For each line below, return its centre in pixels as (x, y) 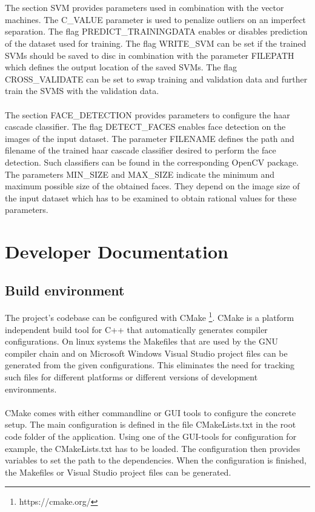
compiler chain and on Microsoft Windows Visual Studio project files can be (146, 353)
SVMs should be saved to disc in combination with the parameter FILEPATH (150, 55)
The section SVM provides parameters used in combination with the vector (144, 8)
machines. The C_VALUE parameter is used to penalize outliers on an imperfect (156, 19)
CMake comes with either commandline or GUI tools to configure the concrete (151, 412)
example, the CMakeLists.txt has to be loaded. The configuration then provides (153, 448)
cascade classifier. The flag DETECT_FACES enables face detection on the (145, 126)
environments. (31, 389)
